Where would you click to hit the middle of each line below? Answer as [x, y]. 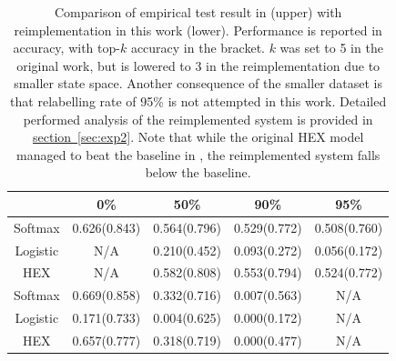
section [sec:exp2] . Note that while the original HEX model [198, 137]
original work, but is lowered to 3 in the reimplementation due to [198, 65]
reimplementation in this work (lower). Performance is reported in [198, 30]
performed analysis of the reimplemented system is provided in [198, 119]
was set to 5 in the [331, 48]
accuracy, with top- [66, 48]
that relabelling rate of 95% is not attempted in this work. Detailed [198, 100]
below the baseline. [198, 172]
